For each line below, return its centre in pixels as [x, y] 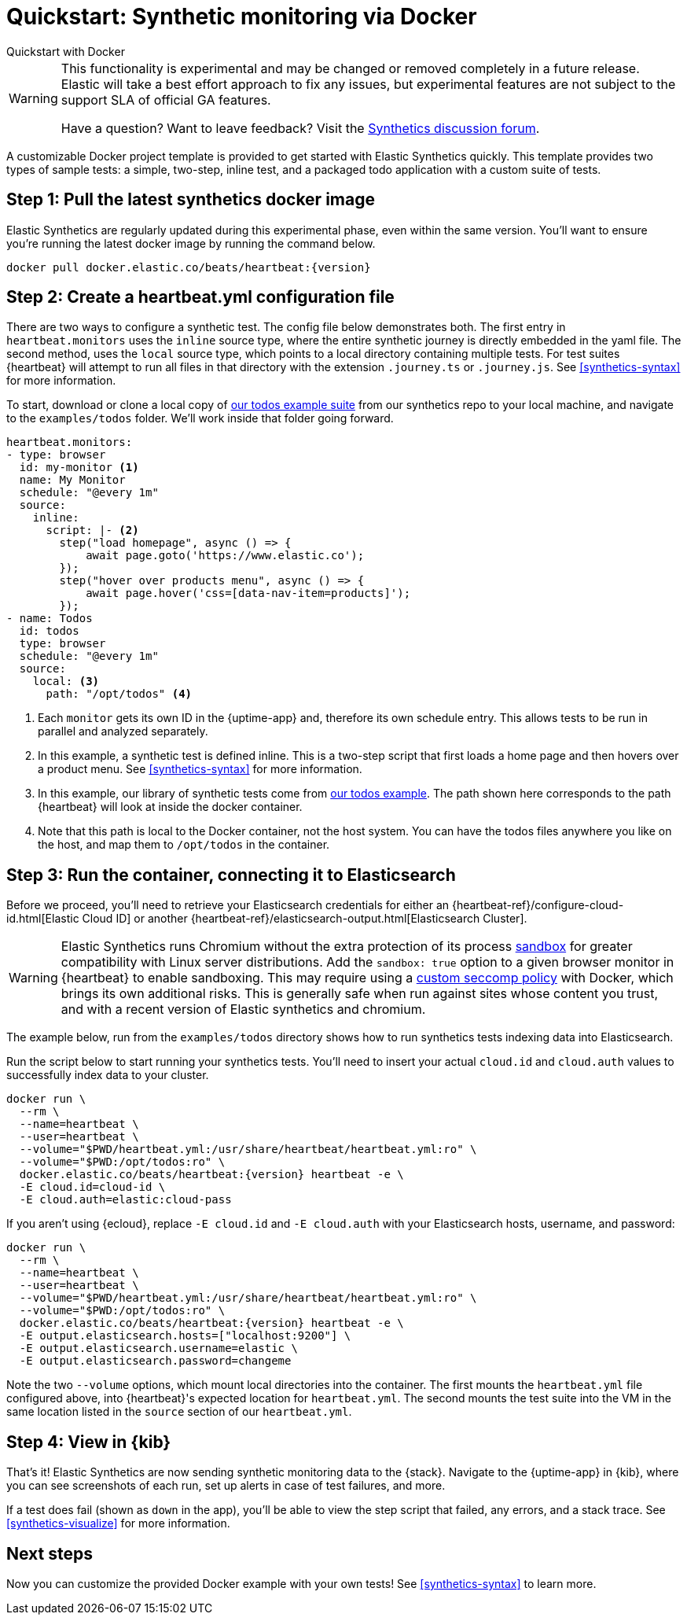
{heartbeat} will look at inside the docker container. [170, 807]
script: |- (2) [92, 531]
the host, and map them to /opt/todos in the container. [184, 845]
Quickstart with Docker [66, 51]
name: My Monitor [72, 480]
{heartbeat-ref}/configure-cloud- [538, 905]
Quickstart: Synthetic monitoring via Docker [242, 17]
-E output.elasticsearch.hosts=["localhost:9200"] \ [185, 1336]
